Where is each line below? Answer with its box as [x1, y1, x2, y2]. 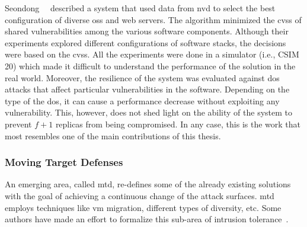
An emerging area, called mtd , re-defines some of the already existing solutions [5, 178, 291, 190]
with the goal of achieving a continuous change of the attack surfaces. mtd [5, 189, 274, 202]
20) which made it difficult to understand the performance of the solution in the [5, 59, 296, 72]
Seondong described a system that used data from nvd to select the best [5, 2, 276, 14]
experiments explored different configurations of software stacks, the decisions [5, 36, 286, 49]
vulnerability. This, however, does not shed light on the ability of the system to [5, 106, 293, 119]
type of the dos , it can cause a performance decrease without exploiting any [5, 94, 280, 107]
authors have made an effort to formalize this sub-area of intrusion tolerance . [5, 213, 289, 225]
